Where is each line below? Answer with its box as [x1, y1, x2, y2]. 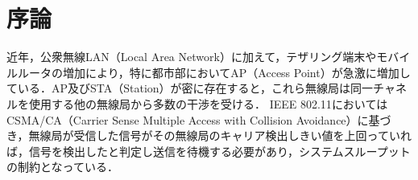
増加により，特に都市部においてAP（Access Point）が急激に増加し [62, 63, 411, 80]
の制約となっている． [6, 158, 118, 175]
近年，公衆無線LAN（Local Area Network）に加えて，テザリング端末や [6, 48, 377, 65]
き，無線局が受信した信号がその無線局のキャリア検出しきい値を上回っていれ [6, 127, 412, 144]
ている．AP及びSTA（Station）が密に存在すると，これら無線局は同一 [6, 80, 374, 96]
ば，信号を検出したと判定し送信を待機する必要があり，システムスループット [6, 142, 411, 159]
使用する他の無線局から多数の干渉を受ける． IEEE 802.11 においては [28, 95, 388, 112]
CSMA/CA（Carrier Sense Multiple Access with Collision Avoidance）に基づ [6, 111, 391, 128]
